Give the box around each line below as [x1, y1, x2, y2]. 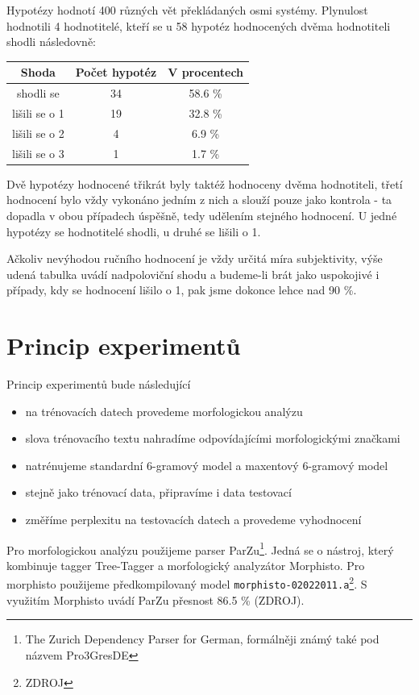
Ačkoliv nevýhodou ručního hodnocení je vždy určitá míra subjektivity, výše [6, 250, 383, 267]
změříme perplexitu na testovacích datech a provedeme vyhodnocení [25, 511, 362, 527]
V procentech [168, 64, 244, 81]
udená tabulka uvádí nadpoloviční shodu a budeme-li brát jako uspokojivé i [6, 265, 380, 282]
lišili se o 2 [12, 124, 64, 141]
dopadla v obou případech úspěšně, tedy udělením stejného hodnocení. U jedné [6, 206, 397, 223]
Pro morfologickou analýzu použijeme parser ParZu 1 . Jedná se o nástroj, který [6, 539, 394, 558]
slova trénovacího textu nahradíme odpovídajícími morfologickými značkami [25, 430, 400, 447]
